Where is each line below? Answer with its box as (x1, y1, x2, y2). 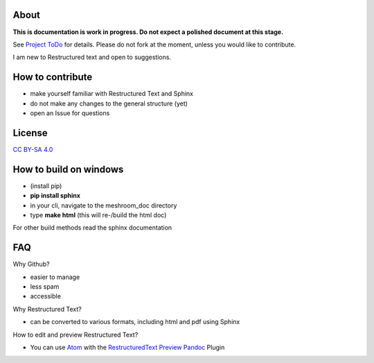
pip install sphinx (30, 192, 81, 200)
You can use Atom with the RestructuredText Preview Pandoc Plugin (30, 344, 225, 351)
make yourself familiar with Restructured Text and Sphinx (30, 90, 194, 98)
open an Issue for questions (30, 108, 110, 117)
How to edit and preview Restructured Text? (12, 330, 139, 339)
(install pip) (30, 181, 62, 190)
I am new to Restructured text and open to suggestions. (12, 53, 172, 62)
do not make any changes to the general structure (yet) (30, 99, 188, 108)
